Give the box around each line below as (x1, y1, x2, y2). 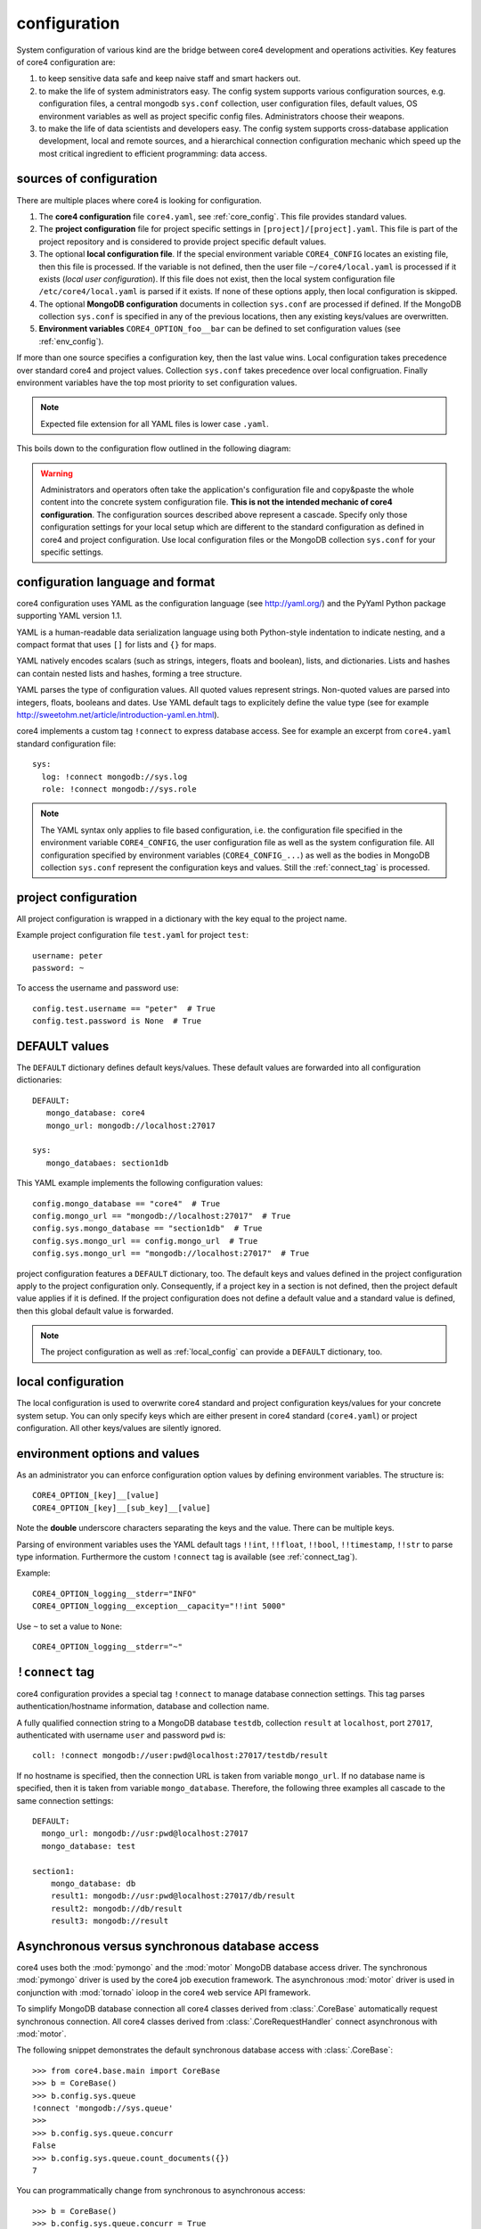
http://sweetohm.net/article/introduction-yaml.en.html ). (16, 709, 220, 720)
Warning (40, 468, 73, 479)
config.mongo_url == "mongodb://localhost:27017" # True (32, 1211, 291, 1221)
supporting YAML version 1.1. (16, 611, 122, 621)
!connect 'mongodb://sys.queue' (32, 2102, 174, 2113)
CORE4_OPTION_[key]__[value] (32, 1490, 159, 1501)
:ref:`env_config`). (38, 335, 104, 347)
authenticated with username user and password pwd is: (16, 1730, 226, 1740)
